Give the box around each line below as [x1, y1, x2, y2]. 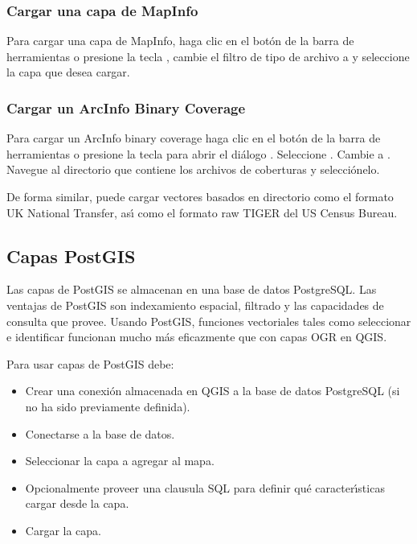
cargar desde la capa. [25, 495, 129, 512]
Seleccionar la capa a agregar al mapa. [25, 452, 215, 469]
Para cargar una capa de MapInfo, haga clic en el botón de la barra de [6, 32, 354, 49]
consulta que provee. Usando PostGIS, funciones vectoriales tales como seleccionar [6, 312, 411, 329]
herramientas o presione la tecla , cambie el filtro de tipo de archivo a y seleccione [6, 47, 410, 64]
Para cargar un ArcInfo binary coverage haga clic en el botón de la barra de [6, 130, 381, 146]
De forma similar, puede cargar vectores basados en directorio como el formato [6, 188, 394, 204]
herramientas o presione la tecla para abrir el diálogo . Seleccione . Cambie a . [6, 145, 390, 162]
